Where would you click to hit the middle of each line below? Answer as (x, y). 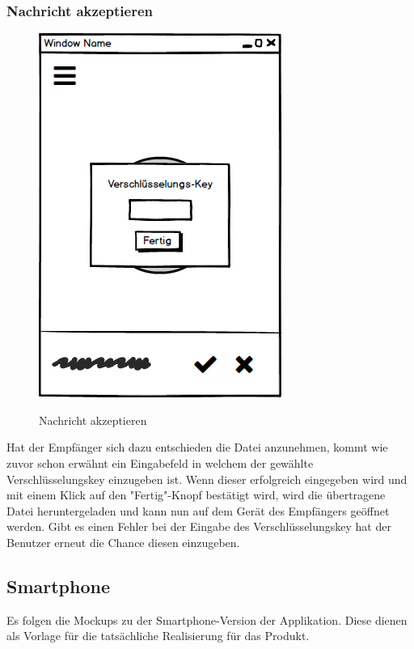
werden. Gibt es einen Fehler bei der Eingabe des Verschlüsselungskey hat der (199, 526)
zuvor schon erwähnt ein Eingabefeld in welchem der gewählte (160, 463)
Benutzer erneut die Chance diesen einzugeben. (123, 542)
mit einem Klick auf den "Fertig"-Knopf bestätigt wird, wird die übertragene (196, 495)
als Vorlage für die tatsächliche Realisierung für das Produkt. (158, 636)
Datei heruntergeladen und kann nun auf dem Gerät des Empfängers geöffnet (198, 510)
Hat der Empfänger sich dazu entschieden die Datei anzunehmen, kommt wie (197, 447)
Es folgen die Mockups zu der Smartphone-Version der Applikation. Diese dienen (207, 619)
